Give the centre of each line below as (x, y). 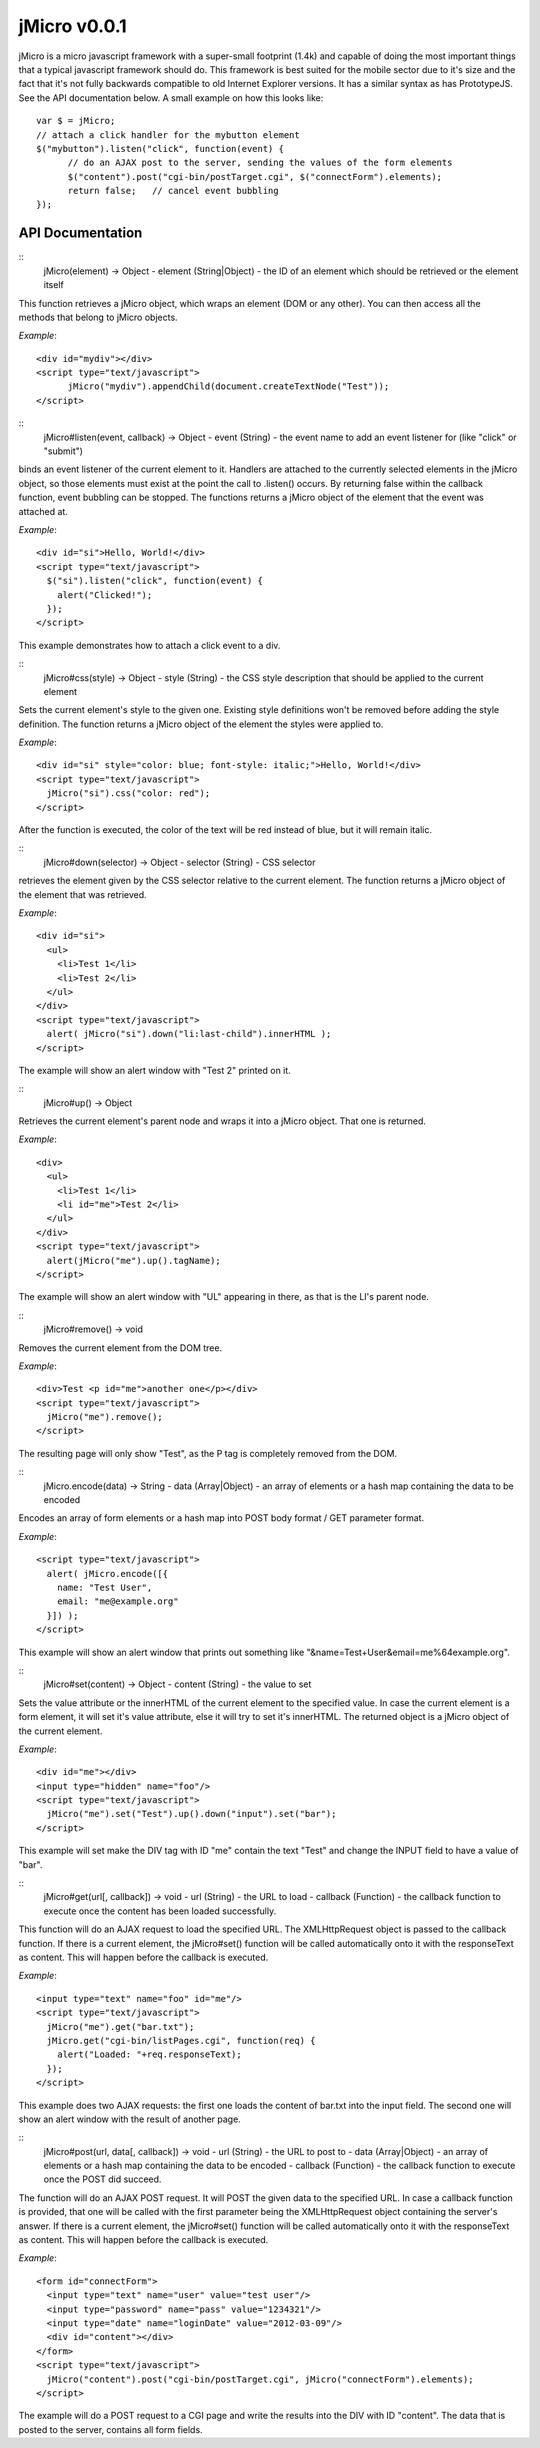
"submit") (63, 451)
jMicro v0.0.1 (72, 26)
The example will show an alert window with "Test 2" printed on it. (155, 1070)
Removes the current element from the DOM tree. (120, 1347)
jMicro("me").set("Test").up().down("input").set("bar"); (191, 1814)
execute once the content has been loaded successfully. (160, 1911)
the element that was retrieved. (82, 894)
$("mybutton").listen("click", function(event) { (160, 148)
